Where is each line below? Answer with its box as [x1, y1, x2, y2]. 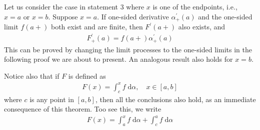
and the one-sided [198, 11, 252, 21]
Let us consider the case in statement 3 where [4, 1, 144, 11]
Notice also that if [4, 70, 59, 81]
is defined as [68, 70, 106, 81]
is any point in [29, 94, 74, 104]
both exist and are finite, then [50, 21, 143, 32]
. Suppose [48, 11, 78, 21]
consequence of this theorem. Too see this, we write [4, 104, 161, 114]
